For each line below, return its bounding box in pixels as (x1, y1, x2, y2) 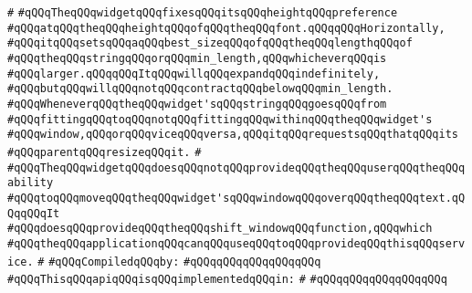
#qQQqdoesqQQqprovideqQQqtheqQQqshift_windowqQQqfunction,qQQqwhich (7, 222, 433, 235)
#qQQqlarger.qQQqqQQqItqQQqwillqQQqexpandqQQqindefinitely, (7, 67, 381, 80)
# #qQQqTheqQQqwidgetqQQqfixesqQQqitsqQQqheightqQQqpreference (7, 6, 398, 19)
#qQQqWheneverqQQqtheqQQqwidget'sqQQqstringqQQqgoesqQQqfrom (7, 97, 387, 110)
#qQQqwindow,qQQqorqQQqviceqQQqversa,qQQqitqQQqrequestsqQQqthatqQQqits (7, 128, 458, 141)
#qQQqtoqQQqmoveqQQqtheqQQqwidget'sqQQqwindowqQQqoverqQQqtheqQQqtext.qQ (7, 191, 466, 204)
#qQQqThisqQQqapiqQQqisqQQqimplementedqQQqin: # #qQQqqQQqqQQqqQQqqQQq (7, 273, 447, 287)
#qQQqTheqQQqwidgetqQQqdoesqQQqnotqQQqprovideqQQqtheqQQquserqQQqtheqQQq (7, 161, 466, 174)
